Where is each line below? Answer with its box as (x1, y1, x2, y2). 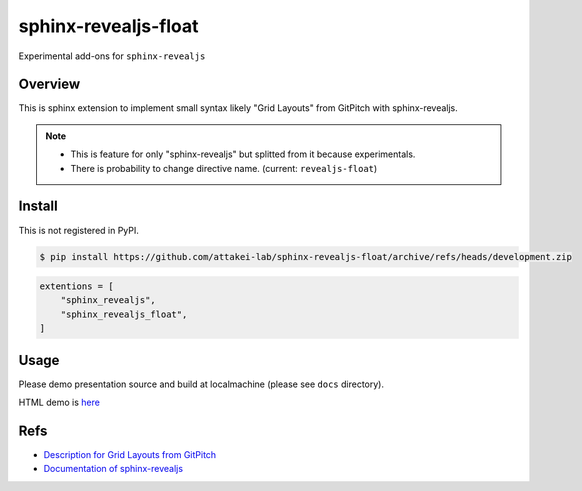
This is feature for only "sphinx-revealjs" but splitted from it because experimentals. (70, 148, 416, 160)
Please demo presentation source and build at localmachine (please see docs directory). (18, 378, 385, 390)
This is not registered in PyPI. (18, 224, 140, 236)
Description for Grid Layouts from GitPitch (43, 449, 217, 461)
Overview (18, 76, 81, 93)
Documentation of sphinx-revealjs (43, 463, 184, 475)
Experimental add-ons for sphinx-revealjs (18, 50, 206, 62)
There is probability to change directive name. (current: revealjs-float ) (70, 162, 378, 174)
